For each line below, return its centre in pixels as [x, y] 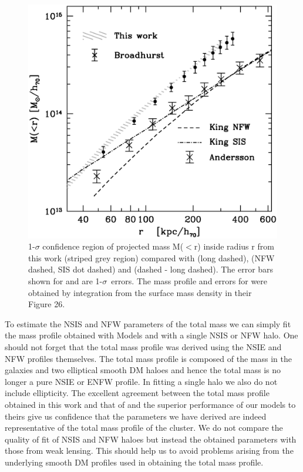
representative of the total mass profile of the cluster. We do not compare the [144, 428]
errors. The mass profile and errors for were [189, 281]
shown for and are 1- [65, 281]
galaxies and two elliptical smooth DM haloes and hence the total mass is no [143, 370]
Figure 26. [47, 304]
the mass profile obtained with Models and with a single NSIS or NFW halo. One [151, 335]
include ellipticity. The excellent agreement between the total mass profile [137, 393]
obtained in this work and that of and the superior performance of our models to [150, 404]
